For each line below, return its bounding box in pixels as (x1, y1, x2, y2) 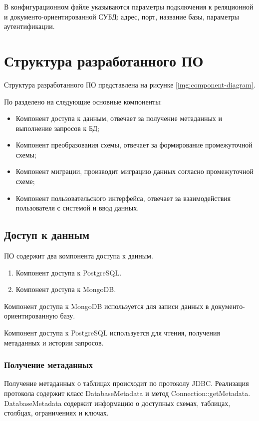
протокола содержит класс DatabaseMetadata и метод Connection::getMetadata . (4, 388, 251, 398)
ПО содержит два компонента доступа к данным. (4, 250, 153, 261)
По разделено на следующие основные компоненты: (4, 96, 162, 106)
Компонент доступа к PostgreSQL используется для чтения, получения (4, 327, 220, 338)
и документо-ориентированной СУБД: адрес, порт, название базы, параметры (4, 11, 240, 21)
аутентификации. (4, 21, 55, 31)
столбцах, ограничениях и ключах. (4, 407, 109, 418)
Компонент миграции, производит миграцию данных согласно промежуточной (15, 166, 254, 176)
